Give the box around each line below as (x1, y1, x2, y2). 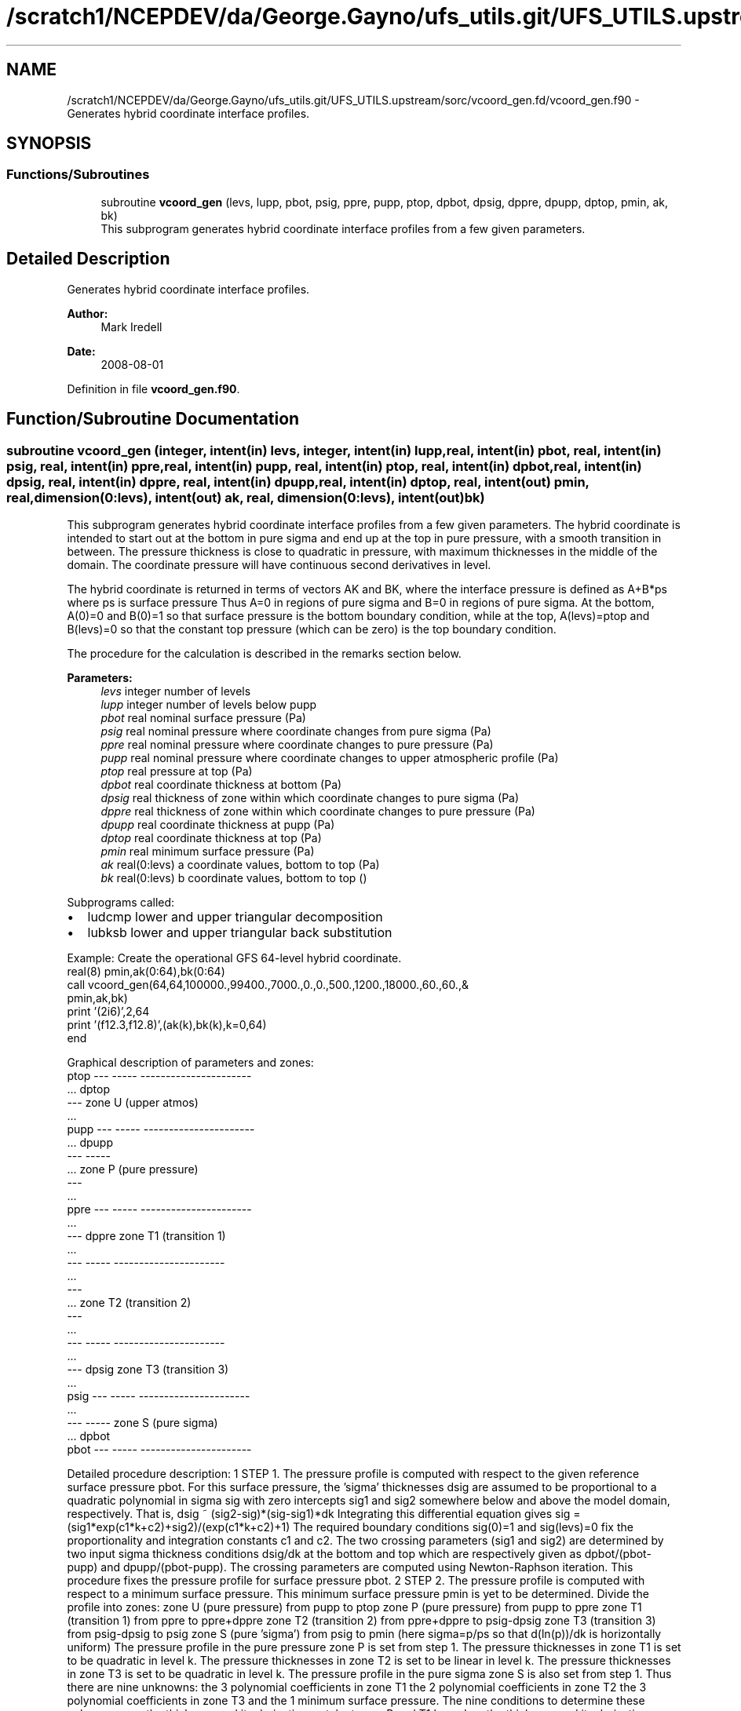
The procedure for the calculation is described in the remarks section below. (67, 646, 462, 660)
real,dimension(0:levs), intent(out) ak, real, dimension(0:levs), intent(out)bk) (6, 489, 485, 505)
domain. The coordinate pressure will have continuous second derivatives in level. (67, 557, 491, 571)
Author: (67, 306, 108, 320)
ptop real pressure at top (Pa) (100, 764, 253, 778)
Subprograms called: (67, 895, 175, 909)
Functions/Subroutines (6, 166, 150, 183)
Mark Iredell (100, 319, 162, 334)
